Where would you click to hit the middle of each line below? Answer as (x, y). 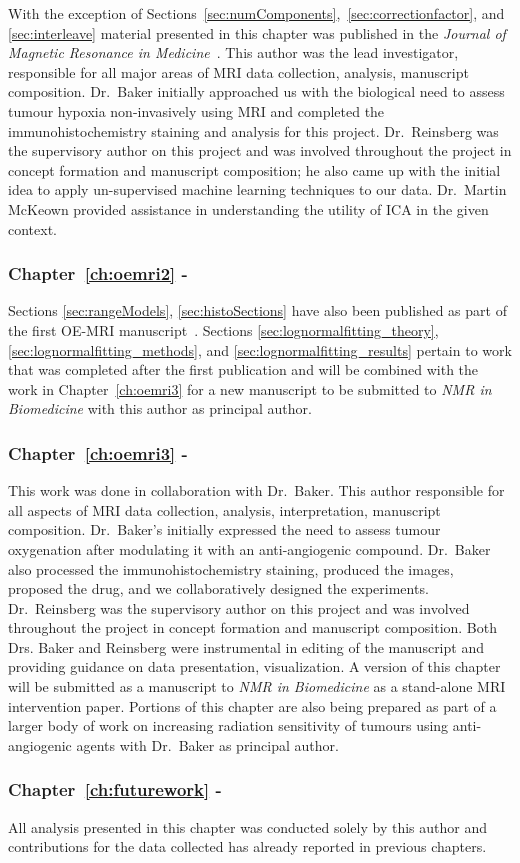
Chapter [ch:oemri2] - (98, 273)
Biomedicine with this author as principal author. (160, 408)
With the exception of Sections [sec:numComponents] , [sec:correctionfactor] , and (256, 13)
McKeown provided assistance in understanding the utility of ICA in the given (248, 208)
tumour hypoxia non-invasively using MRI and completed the (196, 110)
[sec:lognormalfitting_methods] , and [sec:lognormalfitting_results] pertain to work (260, 349)
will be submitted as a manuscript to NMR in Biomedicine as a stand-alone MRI (257, 686)
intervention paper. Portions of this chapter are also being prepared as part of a (252, 705)
